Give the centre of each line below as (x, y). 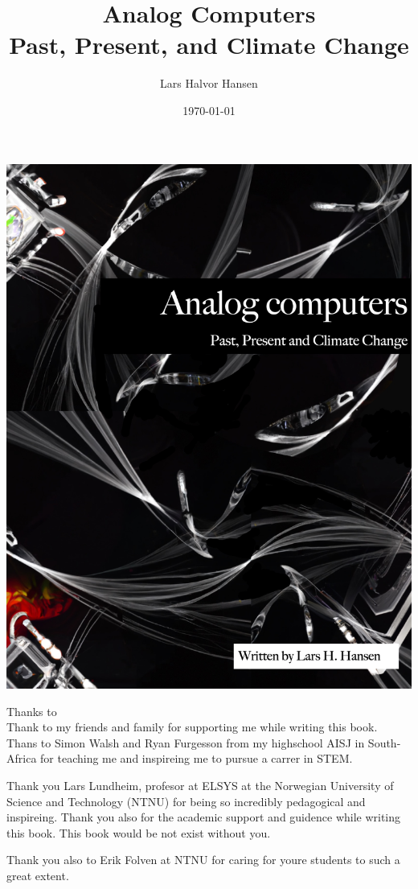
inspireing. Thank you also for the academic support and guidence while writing (204, 817)
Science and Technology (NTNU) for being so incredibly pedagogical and (186, 801)
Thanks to (32, 711)
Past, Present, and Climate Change (209, 45)
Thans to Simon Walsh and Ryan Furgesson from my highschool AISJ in (186, 742)
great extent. (38, 875)
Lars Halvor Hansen (209, 83)
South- (384, 742)
